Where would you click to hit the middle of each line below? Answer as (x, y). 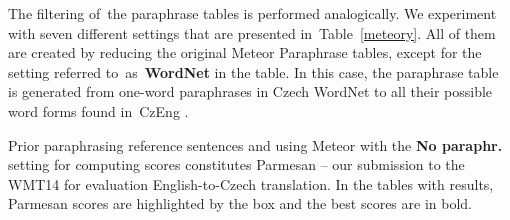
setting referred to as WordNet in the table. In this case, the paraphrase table (253, 71)
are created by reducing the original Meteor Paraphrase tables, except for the (245, 52)
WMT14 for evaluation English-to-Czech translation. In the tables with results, (251, 183)
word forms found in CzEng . (98, 110)
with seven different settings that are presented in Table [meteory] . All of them (252, 32)
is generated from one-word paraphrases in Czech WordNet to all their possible (250, 91)
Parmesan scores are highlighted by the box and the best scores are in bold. (240, 203)
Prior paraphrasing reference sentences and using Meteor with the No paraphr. (255, 144)
